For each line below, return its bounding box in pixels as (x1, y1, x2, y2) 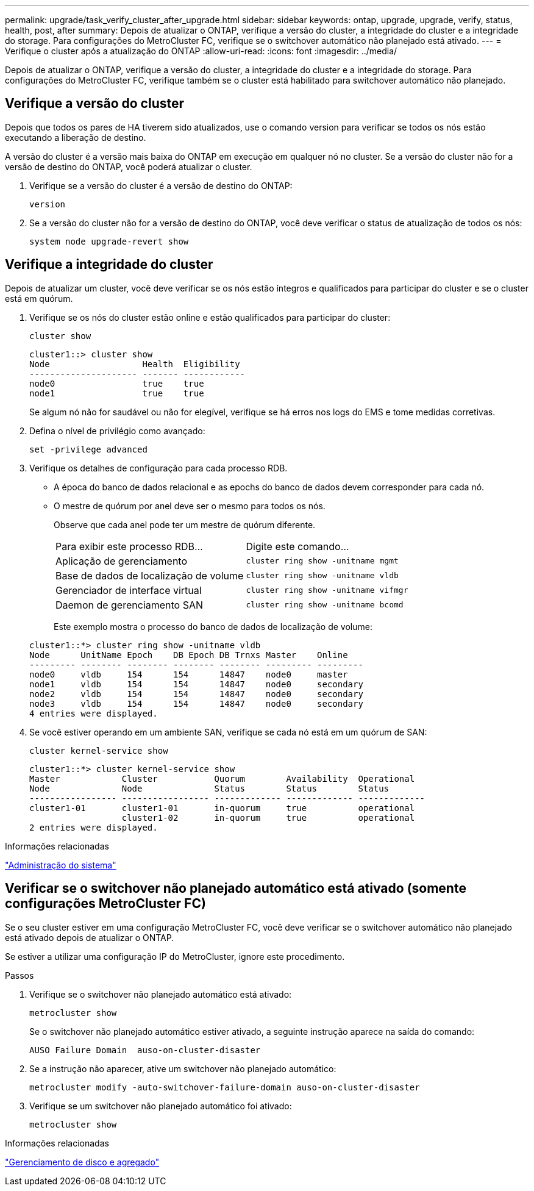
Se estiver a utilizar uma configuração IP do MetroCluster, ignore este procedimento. (5, 951, 345, 962)
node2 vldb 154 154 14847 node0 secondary (29, 688, 363, 699)
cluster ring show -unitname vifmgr (246, 585, 408, 595)
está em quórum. (5, 293, 73, 304)
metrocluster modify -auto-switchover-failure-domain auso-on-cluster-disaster (29, 1082, 420, 1092)
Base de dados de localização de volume (55, 569, 244, 582)
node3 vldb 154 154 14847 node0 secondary (29, 698, 363, 709)
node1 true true (29, 388, 204, 398)
